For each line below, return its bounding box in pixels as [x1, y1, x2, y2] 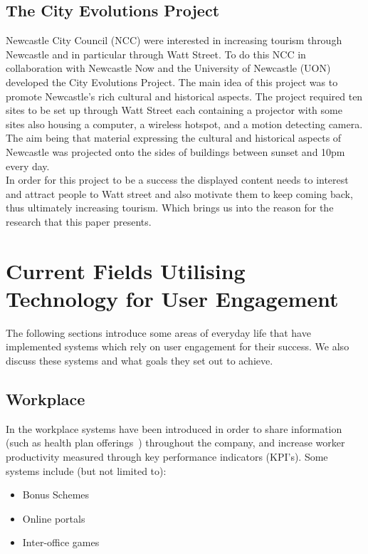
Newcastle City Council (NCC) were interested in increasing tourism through [6, 33, 342, 48]
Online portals [22, 511, 85, 526]
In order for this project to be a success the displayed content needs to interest [6, 172, 349, 187]
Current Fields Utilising [6, 256, 246, 285]
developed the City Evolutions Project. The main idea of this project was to [6, 74, 338, 89]
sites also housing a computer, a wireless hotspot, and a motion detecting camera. [6, 116, 363, 131]
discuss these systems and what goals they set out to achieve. [6, 353, 273, 368]
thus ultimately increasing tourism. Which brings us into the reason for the [6, 200, 334, 215]
